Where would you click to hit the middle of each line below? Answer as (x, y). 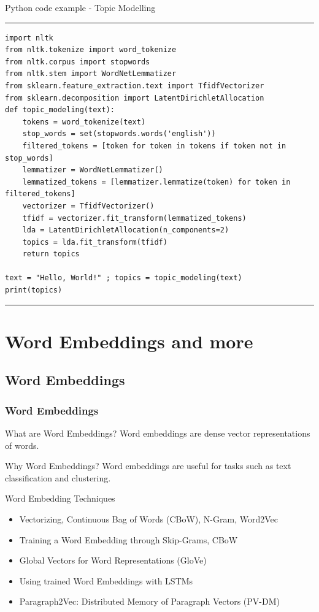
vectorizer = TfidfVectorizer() (88, 206)
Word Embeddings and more (129, 341)
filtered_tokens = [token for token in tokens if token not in (154, 146)
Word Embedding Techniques (60, 498)
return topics (51, 254)
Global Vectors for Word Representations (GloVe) (113, 560)
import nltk (29, 38)
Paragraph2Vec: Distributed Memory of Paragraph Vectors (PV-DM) (149, 601)
